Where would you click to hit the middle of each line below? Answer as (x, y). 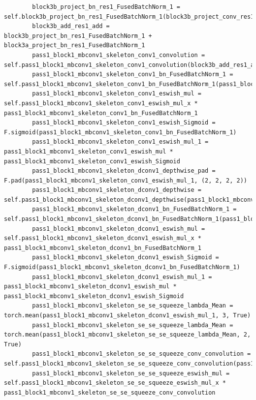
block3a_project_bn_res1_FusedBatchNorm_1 (75, 46)
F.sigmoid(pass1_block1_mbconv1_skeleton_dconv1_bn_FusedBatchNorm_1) (122, 267)
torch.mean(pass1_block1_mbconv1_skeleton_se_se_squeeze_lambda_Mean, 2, (128, 335)
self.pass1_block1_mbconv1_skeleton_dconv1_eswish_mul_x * (103, 238)
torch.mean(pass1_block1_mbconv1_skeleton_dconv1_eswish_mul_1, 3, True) (128, 315)
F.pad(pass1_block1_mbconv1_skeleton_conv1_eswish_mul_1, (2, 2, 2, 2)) (126, 180)
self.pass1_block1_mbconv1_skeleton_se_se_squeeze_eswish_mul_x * (115, 383)
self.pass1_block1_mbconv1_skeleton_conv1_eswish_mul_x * (101, 103)
